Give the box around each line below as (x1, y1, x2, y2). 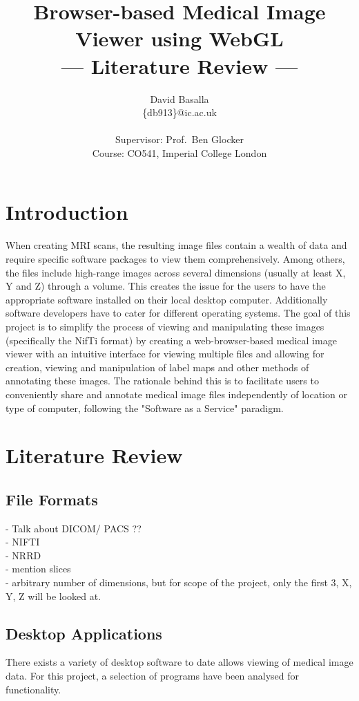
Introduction (6, 198, 128, 226)
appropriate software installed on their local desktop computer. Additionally (6, 292, 328, 306)
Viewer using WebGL (75, 24, 284, 53)
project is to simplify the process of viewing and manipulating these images (6, 319, 324, 333)
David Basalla (150, 91, 209, 106)
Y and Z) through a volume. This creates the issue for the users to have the (6, 279, 326, 293)
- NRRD (6, 548, 41, 562)
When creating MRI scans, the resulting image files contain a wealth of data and (6, 238, 347, 252)
